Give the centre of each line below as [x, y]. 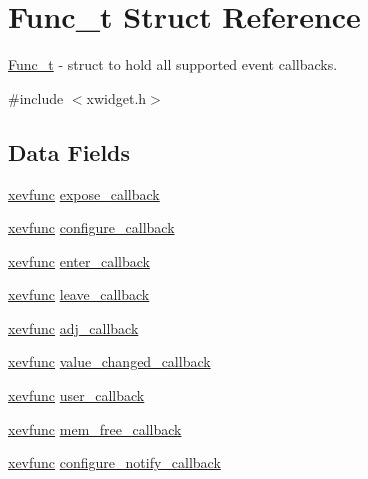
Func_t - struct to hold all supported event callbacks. [173, 64]
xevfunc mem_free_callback [95, 428]
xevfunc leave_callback [79, 294]
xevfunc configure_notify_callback [114, 462]
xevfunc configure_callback [91, 227]
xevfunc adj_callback [73, 327]
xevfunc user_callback [76, 395]
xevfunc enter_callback [79, 260]
